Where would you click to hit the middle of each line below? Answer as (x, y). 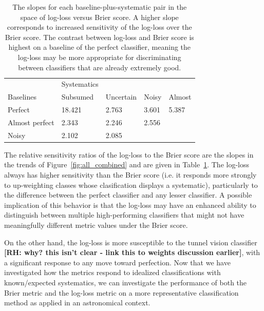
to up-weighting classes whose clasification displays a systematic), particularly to (131, 184)
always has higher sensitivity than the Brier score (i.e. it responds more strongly (130, 175)
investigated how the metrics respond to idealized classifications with (112, 272)
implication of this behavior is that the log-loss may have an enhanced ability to (130, 205)
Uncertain (121, 97)
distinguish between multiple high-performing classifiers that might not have (124, 215)
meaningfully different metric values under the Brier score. (96, 225)
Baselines (22, 97)
